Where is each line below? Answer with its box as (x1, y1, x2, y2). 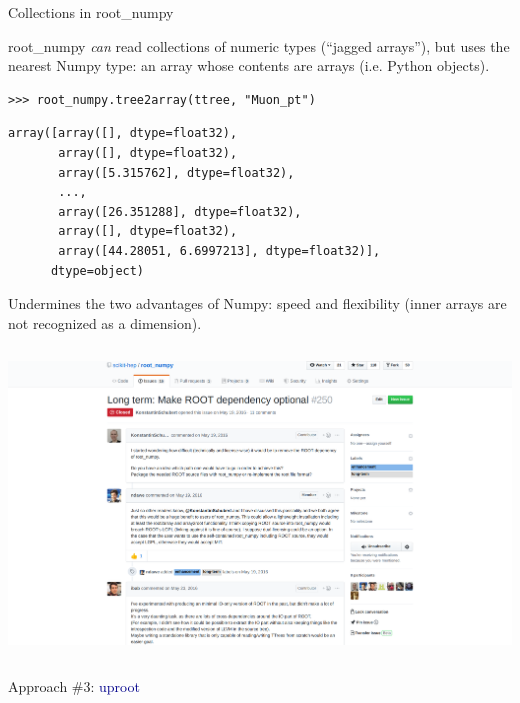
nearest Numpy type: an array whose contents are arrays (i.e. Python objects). (8, 55, 490, 76)
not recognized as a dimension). (8, 312, 202, 333)
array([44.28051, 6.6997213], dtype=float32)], (58, 243, 381, 258)
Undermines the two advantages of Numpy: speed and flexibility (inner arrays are (8, 293, 507, 314)
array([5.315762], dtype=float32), (58, 165, 295, 180)
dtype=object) (50, 263, 145, 278)
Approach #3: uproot (8, 676, 140, 697)
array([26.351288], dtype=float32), (58, 204, 302, 219)
